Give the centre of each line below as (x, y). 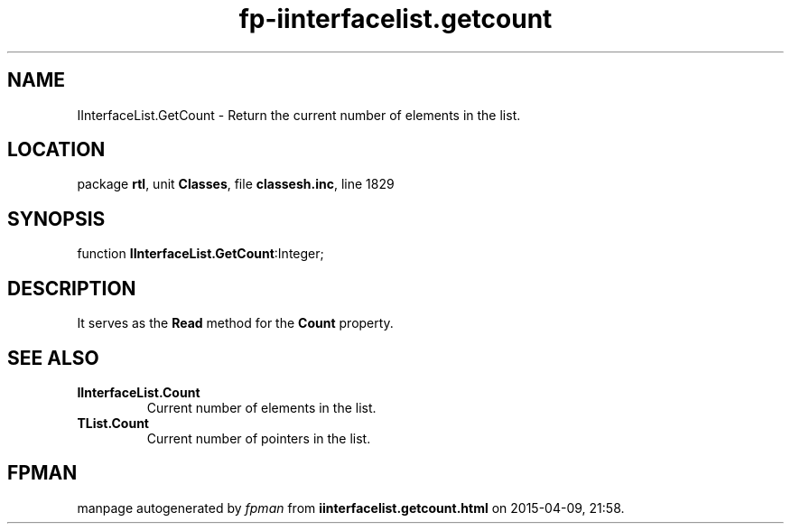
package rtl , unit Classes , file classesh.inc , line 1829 (236, 184)
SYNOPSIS (56, 219)
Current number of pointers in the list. (259, 438)
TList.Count (113, 423)
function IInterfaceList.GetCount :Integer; (200, 254)
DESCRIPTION (72, 288)
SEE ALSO (53, 358)
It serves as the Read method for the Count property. (235, 323)
